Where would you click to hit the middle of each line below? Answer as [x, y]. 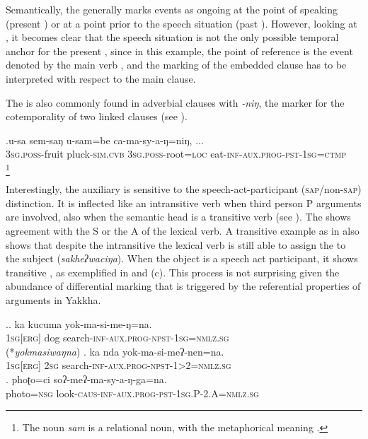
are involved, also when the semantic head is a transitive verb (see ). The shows [178, 217]
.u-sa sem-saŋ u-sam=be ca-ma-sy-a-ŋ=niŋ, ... [105, 140]
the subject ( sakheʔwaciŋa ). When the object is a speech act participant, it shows [182, 258]
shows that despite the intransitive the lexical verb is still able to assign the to [176, 244]
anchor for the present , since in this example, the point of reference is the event [179, 51]
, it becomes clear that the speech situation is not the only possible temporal [172, 37]
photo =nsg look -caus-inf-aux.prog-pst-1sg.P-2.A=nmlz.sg [132, 393]
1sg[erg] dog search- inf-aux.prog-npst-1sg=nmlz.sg [117, 338]
